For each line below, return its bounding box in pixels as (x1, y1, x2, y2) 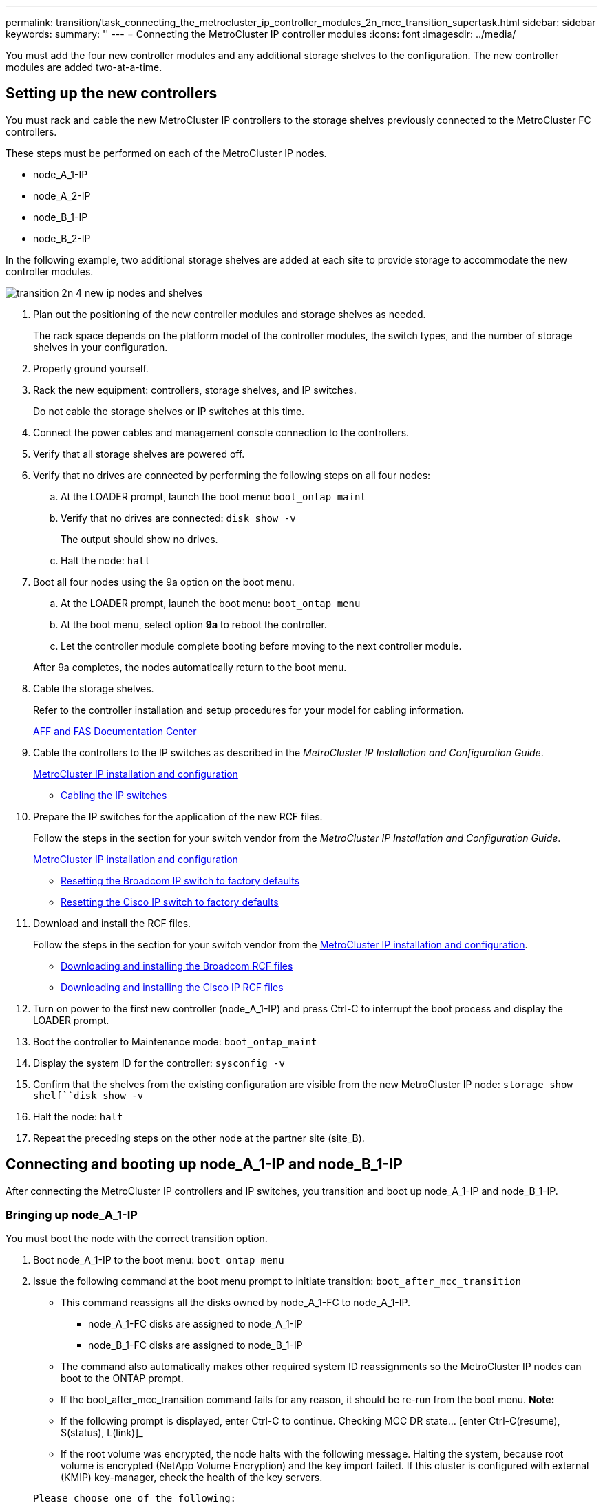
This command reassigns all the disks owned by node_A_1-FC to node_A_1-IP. (61, 1297, 411, 1309)
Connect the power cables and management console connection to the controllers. (33, 426, 410, 438)
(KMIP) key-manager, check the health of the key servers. (61, 1471, 323, 1484)
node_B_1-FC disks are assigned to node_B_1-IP (88, 1339, 303, 1352)
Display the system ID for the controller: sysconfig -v (33, 1056, 285, 1069)
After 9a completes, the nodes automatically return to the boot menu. (33, 661, 347, 673)
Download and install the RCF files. (33, 917, 191, 929)
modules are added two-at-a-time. (6, 61, 162, 73)
